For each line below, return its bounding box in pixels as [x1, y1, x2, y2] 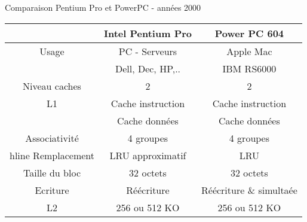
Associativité [25, 130, 79, 145]
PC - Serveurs [118, 44, 177, 58]
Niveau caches [23, 78, 81, 93]
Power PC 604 [214, 26, 284, 40]
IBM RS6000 [222, 61, 277, 75]
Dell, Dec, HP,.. [115, 61, 181, 75]
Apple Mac [226, 44, 272, 58]
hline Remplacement [10, 148, 94, 162]
